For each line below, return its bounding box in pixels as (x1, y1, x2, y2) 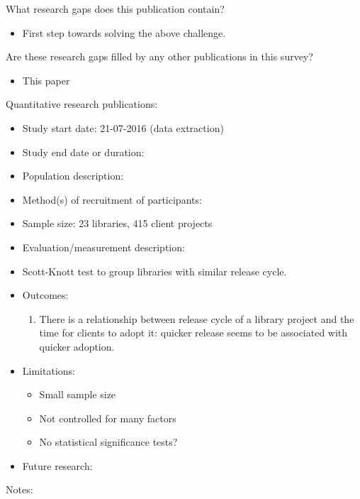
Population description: (22, 168, 124, 183)
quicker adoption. (39, 339, 115, 353)
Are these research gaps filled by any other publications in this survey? (6, 49, 313, 64)
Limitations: (22, 363, 75, 378)
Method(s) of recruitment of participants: (22, 192, 202, 207)
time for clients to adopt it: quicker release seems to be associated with (39, 325, 348, 340)
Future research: (22, 458, 93, 473)
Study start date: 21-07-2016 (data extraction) (22, 120, 224, 135)
